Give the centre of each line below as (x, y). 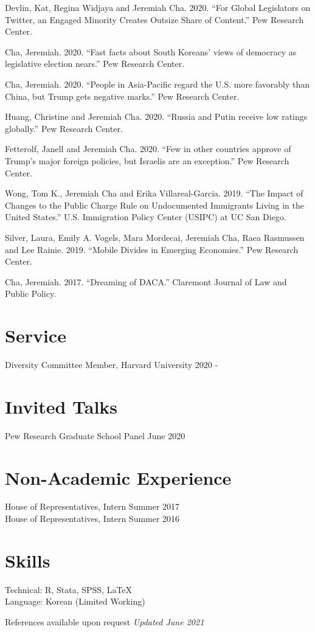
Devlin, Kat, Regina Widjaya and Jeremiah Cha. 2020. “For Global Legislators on (158, 7)
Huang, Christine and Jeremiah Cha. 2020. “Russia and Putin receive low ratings (156, 116)
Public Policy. (31, 293)
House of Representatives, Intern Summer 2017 (92, 506)
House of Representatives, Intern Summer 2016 (92, 519)
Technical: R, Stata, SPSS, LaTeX (69, 589)
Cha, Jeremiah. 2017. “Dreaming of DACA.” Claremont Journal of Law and (146, 281)
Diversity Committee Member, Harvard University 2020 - (112, 364)
